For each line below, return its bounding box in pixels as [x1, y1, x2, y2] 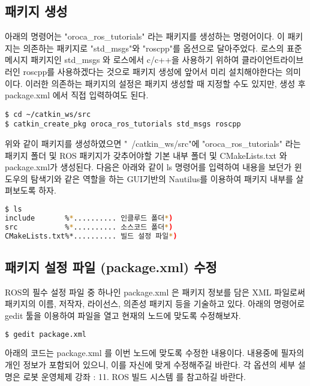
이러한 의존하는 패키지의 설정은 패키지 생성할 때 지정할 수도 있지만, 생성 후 [25, 77, 306, 89]
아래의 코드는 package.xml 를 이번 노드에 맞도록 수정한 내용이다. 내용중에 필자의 [5, 346, 305, 359]
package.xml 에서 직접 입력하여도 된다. [5, 89, 149, 101]
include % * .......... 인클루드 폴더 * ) [5, 213, 173, 222]
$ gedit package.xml [5, 330, 87, 339]
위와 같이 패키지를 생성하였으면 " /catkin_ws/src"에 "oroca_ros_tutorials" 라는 [5, 137, 301, 150]
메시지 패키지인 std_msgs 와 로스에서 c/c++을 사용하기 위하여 [5, 53, 239, 66]
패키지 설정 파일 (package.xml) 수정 [5, 257, 217, 276]
